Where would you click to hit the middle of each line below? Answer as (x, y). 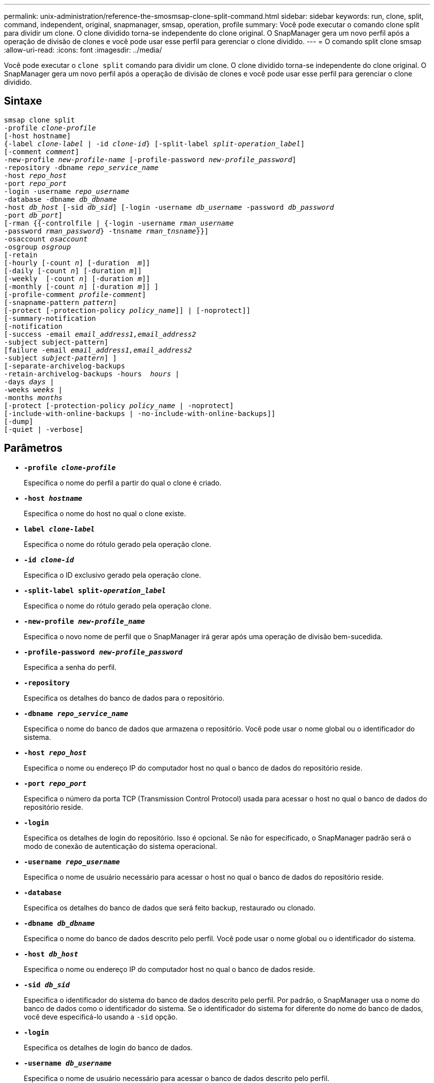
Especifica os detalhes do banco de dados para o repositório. (124, 698)
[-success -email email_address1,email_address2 (100, 334)
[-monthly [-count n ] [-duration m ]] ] (81, 286)
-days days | (29, 382)
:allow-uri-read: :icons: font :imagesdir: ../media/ (83, 50)
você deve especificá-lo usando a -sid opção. (101, 1017)
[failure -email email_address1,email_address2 (98, 350)
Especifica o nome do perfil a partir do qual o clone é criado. (123, 482)
